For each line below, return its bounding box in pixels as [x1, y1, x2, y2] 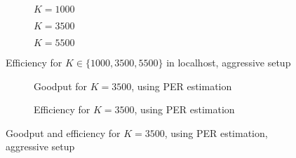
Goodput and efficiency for [6, 125, 121, 140]
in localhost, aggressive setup [166, 55, 291, 69]
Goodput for [34, 78, 88, 93]
